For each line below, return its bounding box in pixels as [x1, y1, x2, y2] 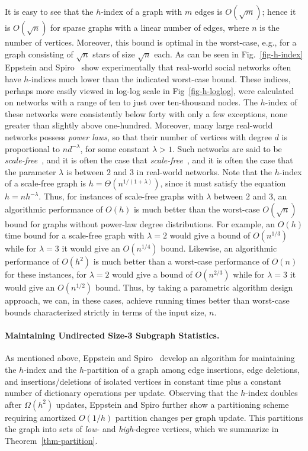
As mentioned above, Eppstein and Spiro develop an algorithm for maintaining [5, 352, 295, 364]
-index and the [24, 363, 77, 376]
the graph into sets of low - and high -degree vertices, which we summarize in [5, 423, 279, 435]
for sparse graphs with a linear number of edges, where [50, 21, 249, 33]
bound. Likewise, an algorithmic [161, 242, 277, 255]
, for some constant [80, 142, 150, 154]
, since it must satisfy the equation [160, 177, 286, 189]
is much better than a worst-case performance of [93, 255, 269, 268]
